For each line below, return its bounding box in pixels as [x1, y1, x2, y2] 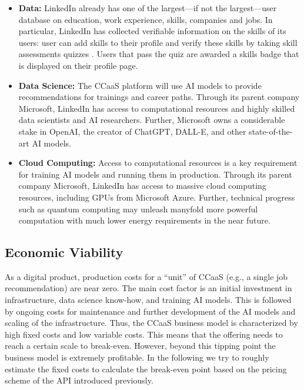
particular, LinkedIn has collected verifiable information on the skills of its [18, 25, 286, 37]
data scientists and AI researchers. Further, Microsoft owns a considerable [18, 114, 285, 126]
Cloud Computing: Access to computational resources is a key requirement [18, 156, 298, 169]
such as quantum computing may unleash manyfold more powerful [18, 202, 258, 215]
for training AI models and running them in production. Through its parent [18, 168, 292, 180]
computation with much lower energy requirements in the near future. [18, 214, 270, 226]
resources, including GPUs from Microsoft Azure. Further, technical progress [18, 191, 295, 203]
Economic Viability [5, 243, 123, 261]
